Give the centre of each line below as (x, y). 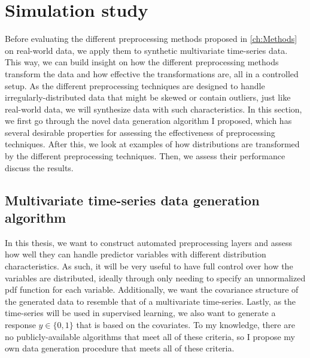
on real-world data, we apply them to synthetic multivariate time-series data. (146, 50)
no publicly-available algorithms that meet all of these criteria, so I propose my (150, 336)
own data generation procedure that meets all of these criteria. (120, 348)
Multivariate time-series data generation (132, 200)
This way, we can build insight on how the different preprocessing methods (142, 62)
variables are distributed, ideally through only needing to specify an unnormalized (155, 277)
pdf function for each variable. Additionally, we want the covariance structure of (152, 289)
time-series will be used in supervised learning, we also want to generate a (140, 313)
